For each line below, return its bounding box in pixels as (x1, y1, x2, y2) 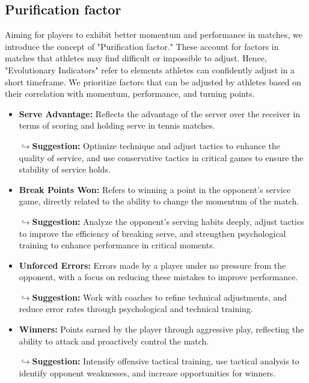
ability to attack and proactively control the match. (19, 334, 209, 347)
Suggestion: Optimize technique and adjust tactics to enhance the (32, 139, 281, 152)
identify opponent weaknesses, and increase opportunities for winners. (19, 366, 276, 379)
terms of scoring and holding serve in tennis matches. (19, 119, 215, 132)
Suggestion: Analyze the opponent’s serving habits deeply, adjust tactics (32, 215, 304, 227)
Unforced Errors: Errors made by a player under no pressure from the (19, 259, 286, 271)
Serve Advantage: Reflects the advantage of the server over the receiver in (19, 107, 301, 120)
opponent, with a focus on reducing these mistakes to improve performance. (19, 271, 298, 283)
